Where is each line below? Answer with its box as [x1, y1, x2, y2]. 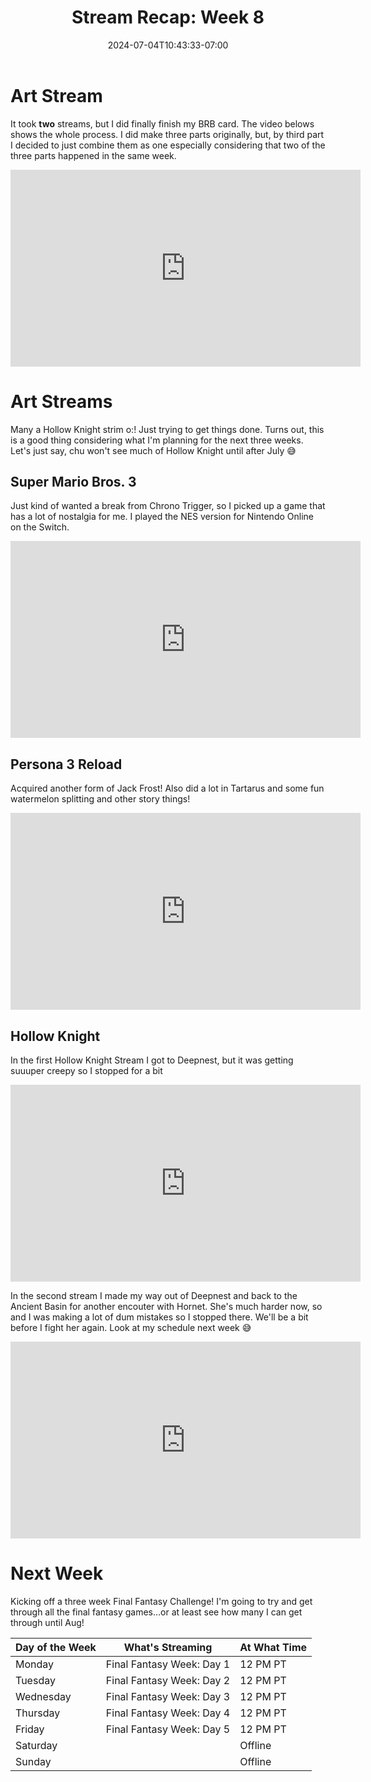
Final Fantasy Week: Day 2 [105, 1674, 231, 1687]
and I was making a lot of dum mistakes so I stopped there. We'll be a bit [10, 1311, 309, 1323]
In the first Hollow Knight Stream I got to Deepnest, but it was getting [10, 1054, 294, 1066]
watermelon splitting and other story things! [10, 793, 191, 805]
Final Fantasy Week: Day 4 [105, 1706, 231, 1720]
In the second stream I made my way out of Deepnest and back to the [10, 1290, 298, 1302]
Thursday [15, 1706, 61, 1720]
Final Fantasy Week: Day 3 [105, 1690, 231, 1703]
